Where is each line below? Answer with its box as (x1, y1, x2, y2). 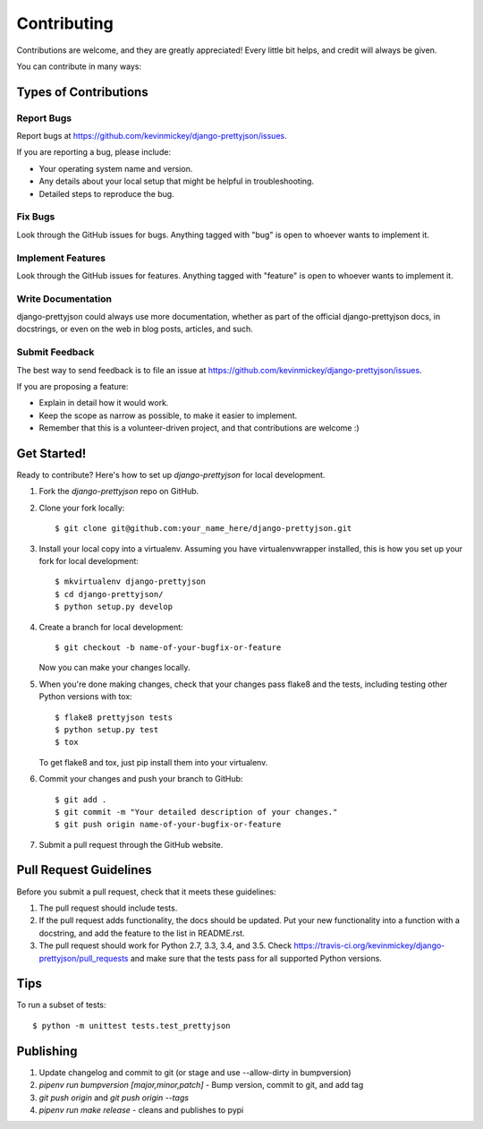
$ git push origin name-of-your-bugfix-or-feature (55, 819, 282, 830)
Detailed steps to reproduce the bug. (38, 188, 174, 199)
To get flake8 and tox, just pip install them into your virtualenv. (38, 757, 268, 767)
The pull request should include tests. (38, 902, 178, 913)
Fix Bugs (16, 210, 55, 223)
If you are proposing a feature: (16, 381, 129, 391)
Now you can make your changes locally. (38, 663, 191, 673)
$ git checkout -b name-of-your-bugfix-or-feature (55, 642, 282, 653)
